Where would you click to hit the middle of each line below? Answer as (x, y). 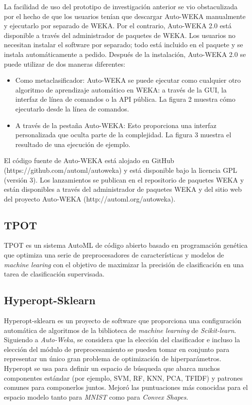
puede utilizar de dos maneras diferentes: (65, 64)
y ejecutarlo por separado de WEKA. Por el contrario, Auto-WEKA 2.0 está (118, 26)
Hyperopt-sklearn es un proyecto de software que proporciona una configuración (123, 321)
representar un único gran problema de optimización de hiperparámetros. (113, 359)
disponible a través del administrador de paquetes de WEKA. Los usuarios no (120, 35)
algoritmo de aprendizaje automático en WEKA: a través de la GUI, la (121, 89)
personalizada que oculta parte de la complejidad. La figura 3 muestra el (123, 135)
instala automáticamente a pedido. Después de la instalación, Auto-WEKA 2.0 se (125, 54)
